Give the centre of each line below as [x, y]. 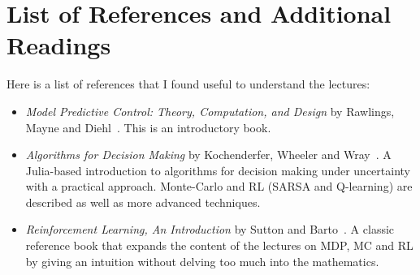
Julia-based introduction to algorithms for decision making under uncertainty [218, 170]
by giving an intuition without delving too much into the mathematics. [202, 261]
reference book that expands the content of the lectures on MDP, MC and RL [219, 245]
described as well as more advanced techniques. [143, 202]
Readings [59, 45]
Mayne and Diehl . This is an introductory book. [148, 127]
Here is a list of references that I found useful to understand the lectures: [188, 84]
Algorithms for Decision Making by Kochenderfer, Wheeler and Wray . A [208, 155]
